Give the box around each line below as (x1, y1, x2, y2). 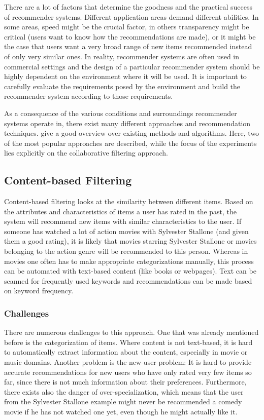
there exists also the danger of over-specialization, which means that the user (4, 386, 244, 397)
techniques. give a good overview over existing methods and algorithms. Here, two (4, 128, 259, 138)
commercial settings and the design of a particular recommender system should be (4, 61, 260, 71)
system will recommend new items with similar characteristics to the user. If (4, 216, 242, 226)
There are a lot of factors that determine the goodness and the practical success (4, 2, 253, 12)
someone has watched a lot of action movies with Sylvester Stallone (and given (4, 225, 249, 236)
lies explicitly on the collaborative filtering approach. (4, 147, 169, 158)
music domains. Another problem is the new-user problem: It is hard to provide (4, 357, 252, 367)
